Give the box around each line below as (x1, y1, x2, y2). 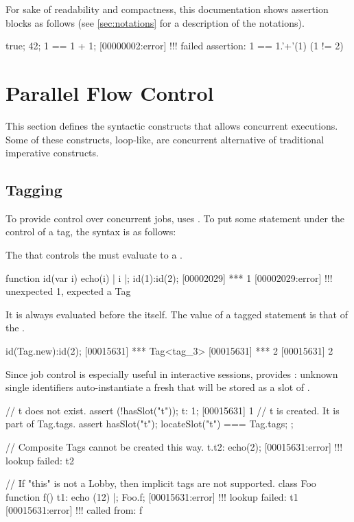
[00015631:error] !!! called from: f (5, 503, 143, 517)
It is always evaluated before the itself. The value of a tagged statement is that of (5, 307, 348, 321)
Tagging (5, 179, 62, 200)
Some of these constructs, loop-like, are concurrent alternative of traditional (5, 132, 324, 146)
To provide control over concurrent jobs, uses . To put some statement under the (5, 211, 345, 225)
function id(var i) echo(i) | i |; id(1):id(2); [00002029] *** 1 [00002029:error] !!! (5, 270, 333, 285)
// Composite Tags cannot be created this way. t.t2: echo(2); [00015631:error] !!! (5, 440, 343, 454)
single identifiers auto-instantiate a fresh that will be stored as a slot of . (5, 380, 310, 394)
